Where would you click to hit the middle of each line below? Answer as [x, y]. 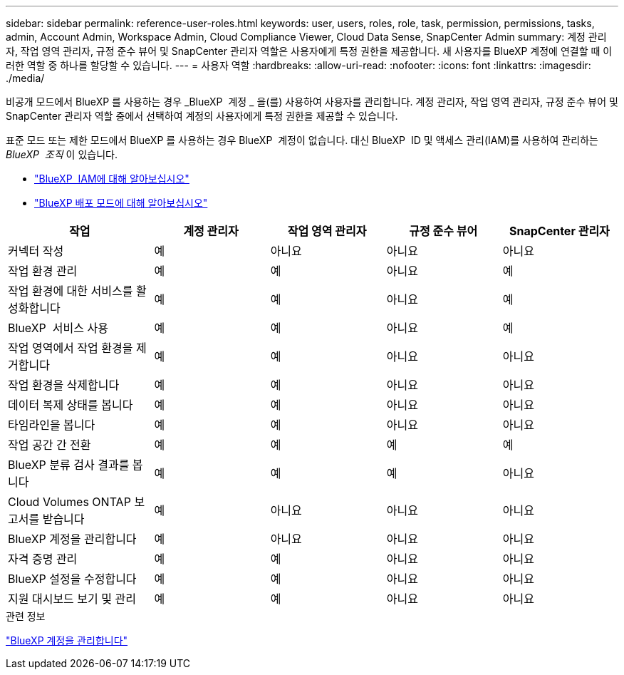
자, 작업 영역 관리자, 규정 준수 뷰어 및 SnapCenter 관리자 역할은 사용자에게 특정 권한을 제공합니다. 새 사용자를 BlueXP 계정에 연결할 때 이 [309, 51]
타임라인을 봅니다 [52, 425]
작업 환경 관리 [43, 271]
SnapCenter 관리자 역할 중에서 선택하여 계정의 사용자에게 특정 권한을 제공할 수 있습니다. [202, 116]
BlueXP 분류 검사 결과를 [69, 465]
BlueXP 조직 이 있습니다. [62, 154]
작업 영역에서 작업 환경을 [71, 348]
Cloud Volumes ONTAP [69, 502]
